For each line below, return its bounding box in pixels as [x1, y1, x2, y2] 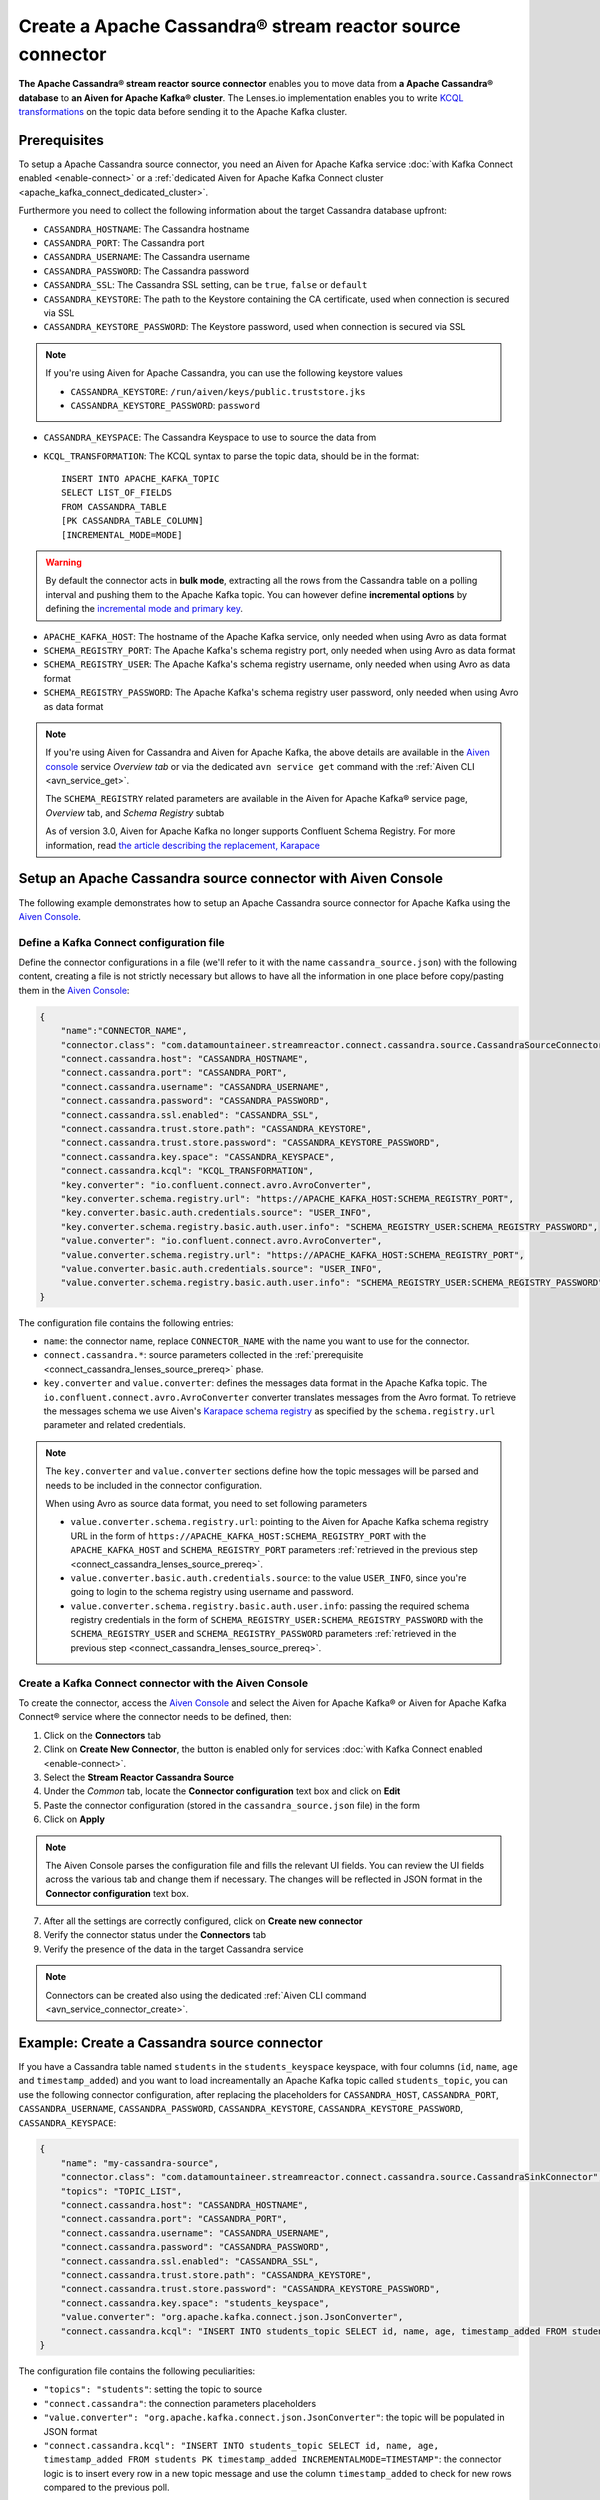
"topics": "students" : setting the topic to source [43, 2383, 263, 2395]
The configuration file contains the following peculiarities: [18, 2365, 256, 2377]
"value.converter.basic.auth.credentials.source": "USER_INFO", [60, 1263, 383, 1274]
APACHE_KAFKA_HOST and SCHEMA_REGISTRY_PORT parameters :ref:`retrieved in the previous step [70, 1544, 479, 1556]
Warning [45, 556, 82, 569]
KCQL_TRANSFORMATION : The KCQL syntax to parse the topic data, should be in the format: [43, 450, 420, 462]
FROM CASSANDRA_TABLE [61, 501, 167, 512]
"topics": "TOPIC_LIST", [60, 2185, 183, 2197]
